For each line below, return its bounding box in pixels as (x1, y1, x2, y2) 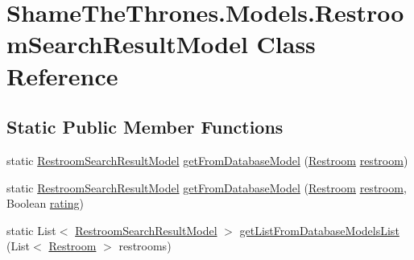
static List (6, 221, 56, 238)
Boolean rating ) (6, 195, 84, 212)
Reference (6, 59, 118, 92)
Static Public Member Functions (6, 114, 284, 139)
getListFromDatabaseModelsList (239, 221, 400, 238)
